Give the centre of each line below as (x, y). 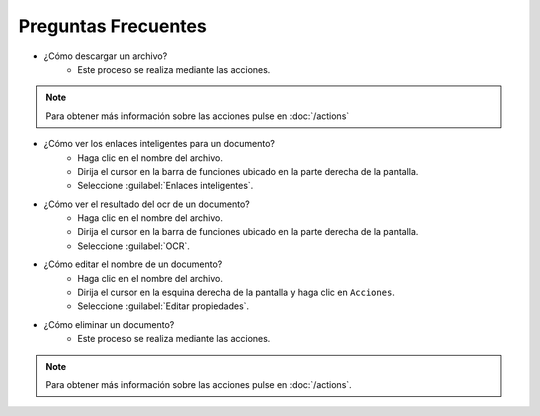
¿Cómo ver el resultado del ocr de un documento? (146, 204)
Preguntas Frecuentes (112, 26)
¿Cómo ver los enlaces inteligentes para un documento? (159, 144)
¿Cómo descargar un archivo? (105, 56)
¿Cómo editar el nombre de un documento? (133, 264)
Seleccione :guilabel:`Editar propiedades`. (163, 306)
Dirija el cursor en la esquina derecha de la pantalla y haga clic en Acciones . (236, 292)
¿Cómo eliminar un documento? (109, 324)
